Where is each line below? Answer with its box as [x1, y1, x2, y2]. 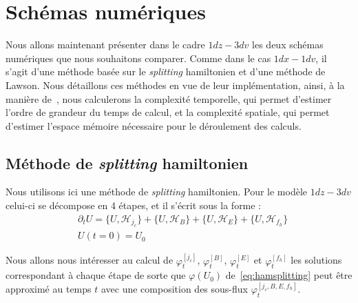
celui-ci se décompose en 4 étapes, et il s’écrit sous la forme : [6, 198, 262, 213]
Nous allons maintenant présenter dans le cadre [6, 37, 205, 52]
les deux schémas [252, 37, 324, 52]
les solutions [291, 253, 342, 267]
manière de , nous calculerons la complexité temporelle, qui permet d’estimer [6, 91, 332, 106]
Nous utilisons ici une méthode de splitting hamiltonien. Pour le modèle [6, 184, 308, 199]
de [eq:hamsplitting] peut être [225, 268, 352, 282]
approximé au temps [6, 282, 92, 296]
